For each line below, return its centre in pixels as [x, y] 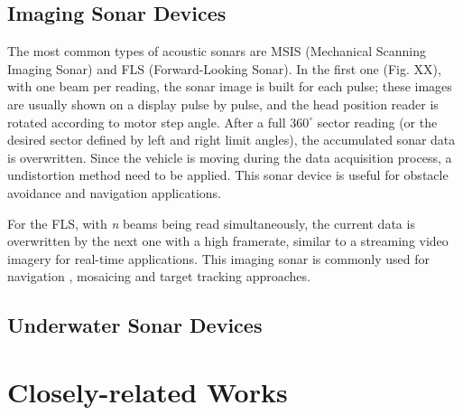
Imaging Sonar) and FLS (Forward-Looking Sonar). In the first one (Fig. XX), [224, 68]
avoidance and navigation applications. [114, 192]
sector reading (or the [377, 122]
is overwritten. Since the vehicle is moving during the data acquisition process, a [230, 157]
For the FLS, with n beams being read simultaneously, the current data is [211, 223]
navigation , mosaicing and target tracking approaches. [159, 276]
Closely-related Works [148, 391]
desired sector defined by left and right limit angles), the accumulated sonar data [231, 140]
